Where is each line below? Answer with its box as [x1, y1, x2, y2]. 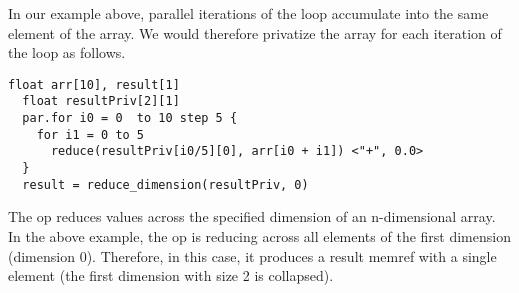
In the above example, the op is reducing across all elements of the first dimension [8, 225, 511, 246]
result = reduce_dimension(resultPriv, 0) [22, 177, 309, 192]
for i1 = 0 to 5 [36, 127, 145, 142]
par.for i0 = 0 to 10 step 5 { [22, 111, 238, 126]
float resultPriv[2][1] [22, 94, 180, 109]
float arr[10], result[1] [8, 77, 180, 92]
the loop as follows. [8, 42, 126, 63]
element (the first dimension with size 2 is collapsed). [8, 265, 334, 286]
